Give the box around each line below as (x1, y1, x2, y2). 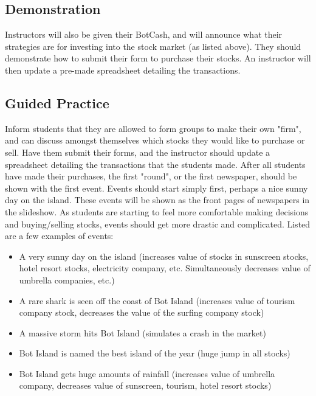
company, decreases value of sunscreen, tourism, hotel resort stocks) (19, 379, 272, 392)
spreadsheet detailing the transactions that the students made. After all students (5, 158, 306, 170)
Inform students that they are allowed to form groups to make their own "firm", (5, 122, 301, 134)
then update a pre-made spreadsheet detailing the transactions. (5, 63, 241, 76)
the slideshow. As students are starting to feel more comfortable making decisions (5, 205, 309, 218)
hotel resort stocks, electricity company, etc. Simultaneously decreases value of (19, 262, 311, 274)
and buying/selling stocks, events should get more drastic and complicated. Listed (5, 217, 311, 230)
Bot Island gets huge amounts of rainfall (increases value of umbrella (19, 367, 275, 380)
